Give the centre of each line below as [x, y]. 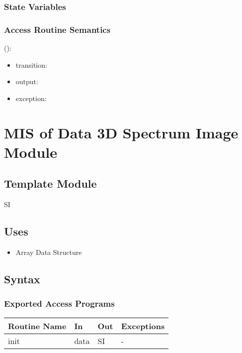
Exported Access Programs [59, 303]
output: [27, 81]
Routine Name [37, 326]
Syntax [22, 279]
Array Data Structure [49, 252]
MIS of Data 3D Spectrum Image [121, 132]
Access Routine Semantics [57, 29]
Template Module [50, 183]
